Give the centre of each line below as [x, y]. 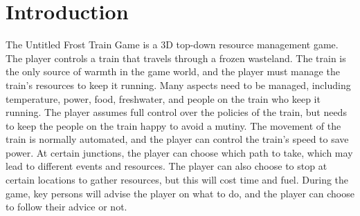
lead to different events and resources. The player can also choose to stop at [166, 166]
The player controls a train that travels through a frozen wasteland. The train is [176, 58]
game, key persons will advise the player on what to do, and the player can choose [180, 193]
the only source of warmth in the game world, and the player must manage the [173, 71]
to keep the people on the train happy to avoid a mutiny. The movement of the [173, 125]
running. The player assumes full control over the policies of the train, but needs [176, 112]
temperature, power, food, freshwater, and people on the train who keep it [163, 98]
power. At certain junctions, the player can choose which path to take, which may [179, 152]
